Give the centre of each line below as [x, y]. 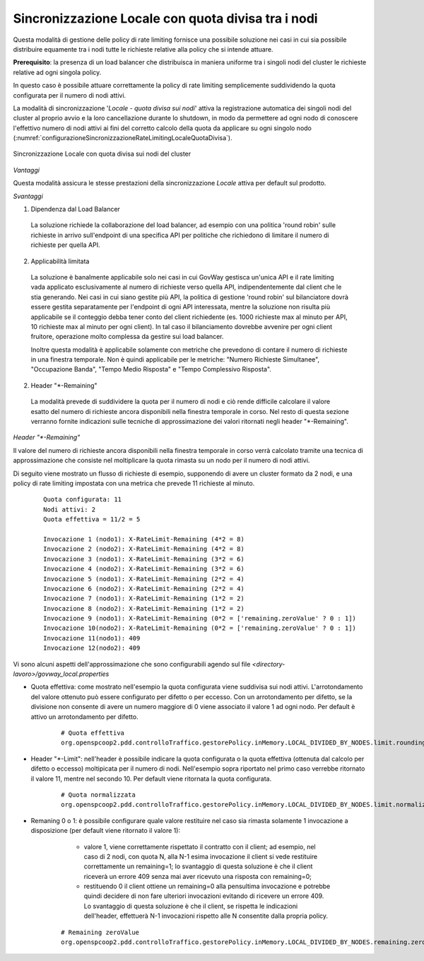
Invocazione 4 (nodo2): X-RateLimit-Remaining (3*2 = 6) [144, 569]
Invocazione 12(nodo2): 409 [92, 648]
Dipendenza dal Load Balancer [75, 209]
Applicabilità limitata [60, 261]
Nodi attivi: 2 [70, 509]
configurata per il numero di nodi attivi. [70, 95]
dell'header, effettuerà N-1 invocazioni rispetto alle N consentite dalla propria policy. [206, 916]
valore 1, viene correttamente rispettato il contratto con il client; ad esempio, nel [200, 846]
